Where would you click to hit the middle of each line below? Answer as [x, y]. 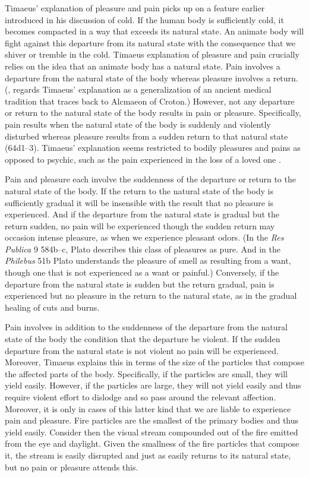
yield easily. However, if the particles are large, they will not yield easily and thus [153, 385]
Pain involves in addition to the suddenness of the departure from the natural [146, 327]
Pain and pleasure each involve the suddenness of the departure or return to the [150, 179]
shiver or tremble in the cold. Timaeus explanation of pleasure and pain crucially [152, 54]
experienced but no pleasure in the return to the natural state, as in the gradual [151, 296]
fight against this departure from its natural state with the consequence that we [150, 42]
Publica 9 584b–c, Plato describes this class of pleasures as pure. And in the [143, 249]
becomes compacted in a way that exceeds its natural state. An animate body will [154, 31]
